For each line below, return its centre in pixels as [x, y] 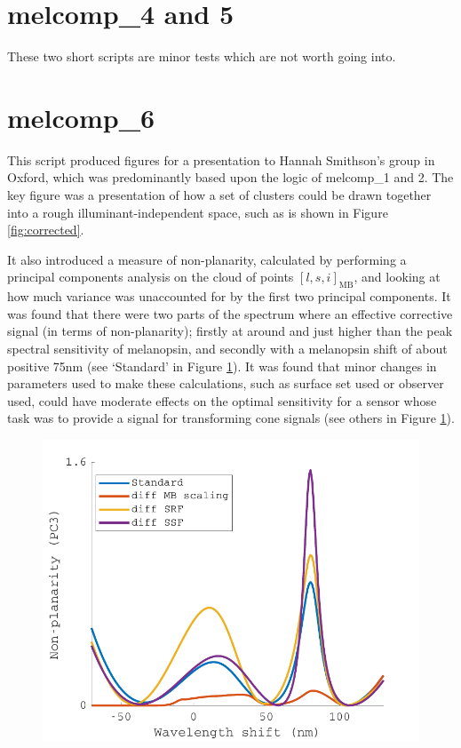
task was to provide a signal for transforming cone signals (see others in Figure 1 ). [231, 418]
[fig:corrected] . [46, 230]
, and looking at [397, 277]
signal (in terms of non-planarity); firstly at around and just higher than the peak [230, 331]
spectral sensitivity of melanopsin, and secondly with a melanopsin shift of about [227, 348]
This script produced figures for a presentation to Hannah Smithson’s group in [221, 159]
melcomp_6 [81, 117]
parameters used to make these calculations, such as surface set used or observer [226, 383]
